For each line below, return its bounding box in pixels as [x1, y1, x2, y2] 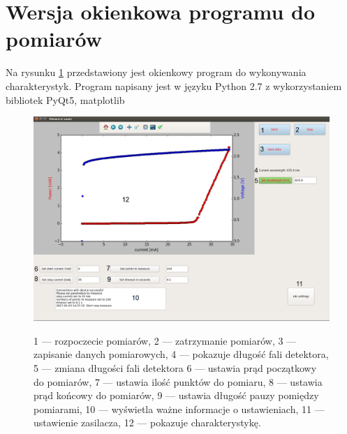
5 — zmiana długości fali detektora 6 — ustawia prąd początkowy [34, 361, 317, 375]
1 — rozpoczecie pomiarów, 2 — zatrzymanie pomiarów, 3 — [34, 333, 297, 347]
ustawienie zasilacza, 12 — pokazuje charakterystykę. [34, 415, 261, 430]
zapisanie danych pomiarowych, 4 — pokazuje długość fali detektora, [34, 347, 329, 361]
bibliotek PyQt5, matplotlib [6, 92, 125, 107]
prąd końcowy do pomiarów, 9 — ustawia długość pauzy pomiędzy [34, 388, 319, 403]
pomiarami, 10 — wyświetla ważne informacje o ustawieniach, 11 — [34, 401, 325, 416]
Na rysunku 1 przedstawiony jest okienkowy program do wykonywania [6, 65, 307, 80]
